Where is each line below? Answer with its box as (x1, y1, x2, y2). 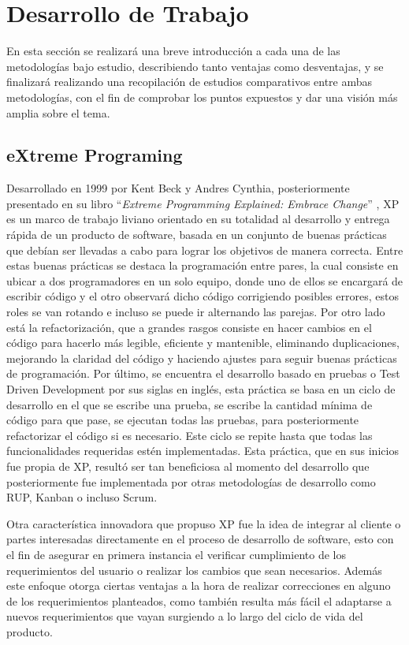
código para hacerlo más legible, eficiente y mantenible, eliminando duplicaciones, (6, 334, 400, 351)
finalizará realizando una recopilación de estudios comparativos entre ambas (6, 73, 373, 90)
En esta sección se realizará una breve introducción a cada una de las (6, 43, 340, 59)
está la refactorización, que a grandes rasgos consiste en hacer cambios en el (6, 319, 372, 335)
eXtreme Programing (6, 143, 183, 167)
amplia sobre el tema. (6, 104, 110, 121)
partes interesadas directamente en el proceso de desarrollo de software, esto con (6, 531, 394, 547)
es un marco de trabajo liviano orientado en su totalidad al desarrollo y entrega (6, 211, 390, 227)
